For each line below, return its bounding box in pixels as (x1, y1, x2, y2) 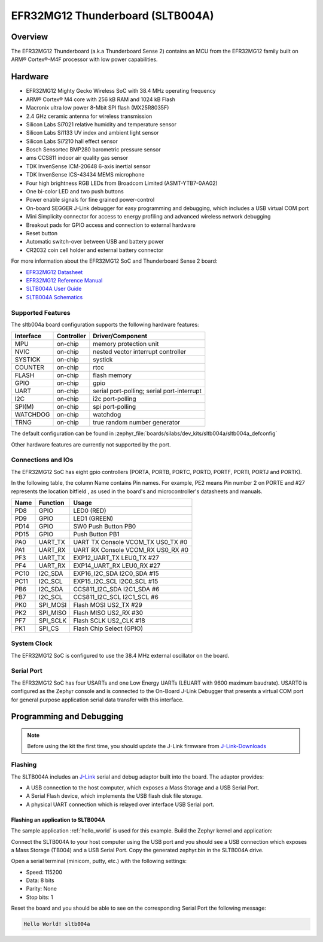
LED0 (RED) (73, 506, 107, 515)
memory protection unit (93, 340, 159, 348)
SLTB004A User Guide (26, 285, 82, 293)
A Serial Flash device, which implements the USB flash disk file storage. (26, 792, 203, 800)
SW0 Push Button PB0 (73, 522, 136, 530)
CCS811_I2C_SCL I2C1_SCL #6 (73, 592, 159, 601)
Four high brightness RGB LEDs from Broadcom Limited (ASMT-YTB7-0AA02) (26, 180, 218, 187)
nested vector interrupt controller (93, 348, 187, 356)
